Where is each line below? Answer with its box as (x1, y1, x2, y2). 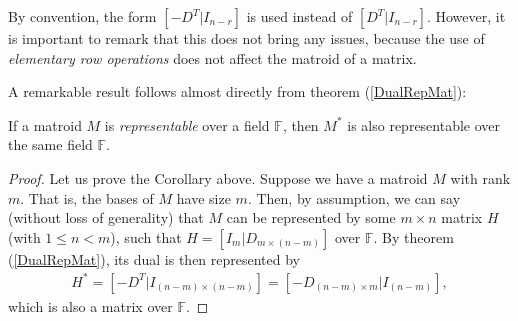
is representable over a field (104, 114, 270, 135)
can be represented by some (226, 207, 396, 228)
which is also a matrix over (8, 295, 173, 316)
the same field (8, 134, 93, 155)
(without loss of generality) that (8, 207, 204, 228)
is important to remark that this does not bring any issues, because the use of (8, 28, 485, 48)
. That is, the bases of (20, 187, 154, 208)
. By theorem (373, 226, 454, 247)
